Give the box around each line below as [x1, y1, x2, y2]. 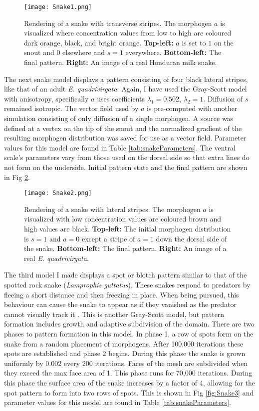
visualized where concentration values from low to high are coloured [24, 27, 232, 38]
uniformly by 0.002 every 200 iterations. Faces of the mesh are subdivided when [4, 357, 248, 368]
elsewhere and [62, 47, 105, 57]
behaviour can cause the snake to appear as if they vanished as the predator [4, 299, 237, 309]
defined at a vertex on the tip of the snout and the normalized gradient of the [4, 122, 242, 133]
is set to [182, 37, 206, 47]
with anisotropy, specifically [4, 93, 89, 103]
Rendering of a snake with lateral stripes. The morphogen [24, 203, 201, 214]
